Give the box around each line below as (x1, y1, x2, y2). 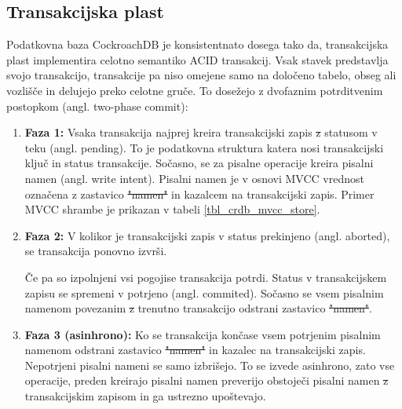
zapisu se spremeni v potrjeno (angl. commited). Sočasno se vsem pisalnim (24, 284, 384, 301)
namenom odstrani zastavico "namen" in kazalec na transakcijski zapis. (24, 341, 366, 358)
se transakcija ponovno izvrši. (24, 243, 167, 259)
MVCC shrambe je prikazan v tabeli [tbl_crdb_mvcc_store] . (24, 201, 320, 217)
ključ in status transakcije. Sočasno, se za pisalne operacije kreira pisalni (24, 155, 374, 171)
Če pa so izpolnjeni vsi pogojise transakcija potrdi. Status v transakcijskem (24, 268, 387, 285)
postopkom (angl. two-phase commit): (6, 97, 188, 114)
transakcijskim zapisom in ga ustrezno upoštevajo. (24, 388, 266, 404)
